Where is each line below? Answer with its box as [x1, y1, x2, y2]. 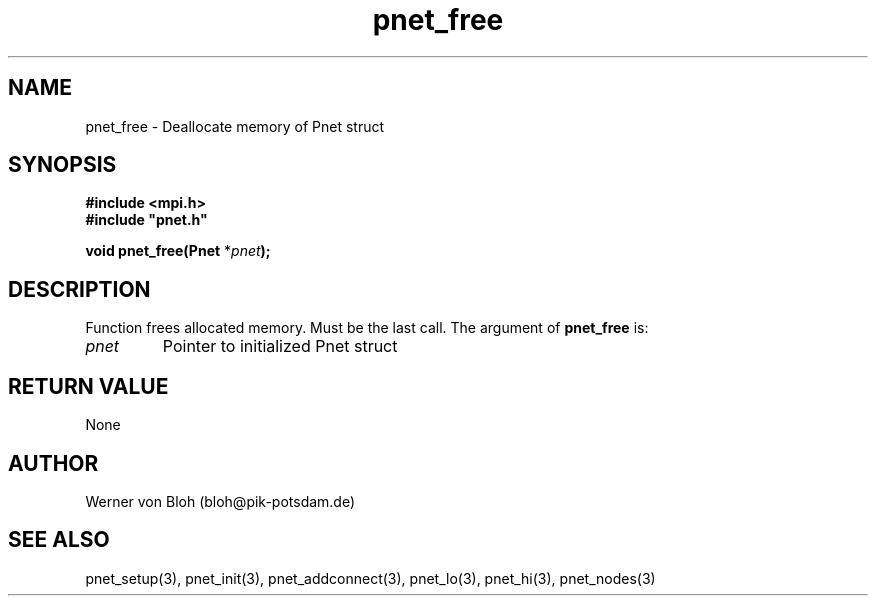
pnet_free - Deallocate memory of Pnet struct [85, 117, 385, 135]
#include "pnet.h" [85, 211, 208, 229]
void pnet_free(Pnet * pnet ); [85, 242, 271, 260]
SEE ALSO [8, 527, 110, 553]
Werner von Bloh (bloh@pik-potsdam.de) [85, 492, 356, 510]
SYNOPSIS [8, 152, 117, 178]
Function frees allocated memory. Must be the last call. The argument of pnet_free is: [85, 319, 649, 337]
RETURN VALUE [8, 373, 169, 399]
